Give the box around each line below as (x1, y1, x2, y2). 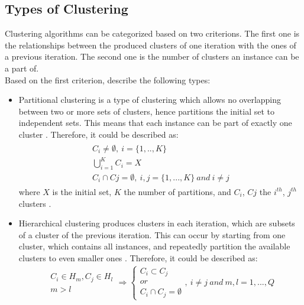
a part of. (5, 61, 39, 74)
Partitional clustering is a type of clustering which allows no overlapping (18, 93, 282, 106)
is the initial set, (52, 185, 112, 197)
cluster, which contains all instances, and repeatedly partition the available (18, 240, 290, 252)
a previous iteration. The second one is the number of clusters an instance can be (5, 50, 299, 63)
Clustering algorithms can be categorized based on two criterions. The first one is (5, 27, 300, 40)
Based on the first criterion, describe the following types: (5, 73, 211, 86)
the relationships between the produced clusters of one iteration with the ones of (5, 38, 296, 51)
